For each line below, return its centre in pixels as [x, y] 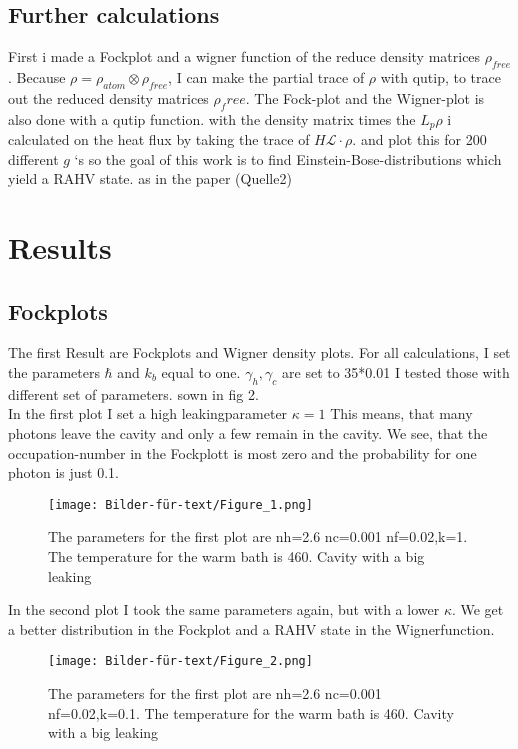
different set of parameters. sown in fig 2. [133, 393]
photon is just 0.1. [64, 472]
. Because [37, 77]
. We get [477, 609]
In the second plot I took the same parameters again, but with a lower [224, 609]
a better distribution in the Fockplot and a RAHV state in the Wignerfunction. [251, 628]
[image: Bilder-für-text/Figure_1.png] [180, 504]
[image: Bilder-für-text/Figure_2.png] [180, 661]
